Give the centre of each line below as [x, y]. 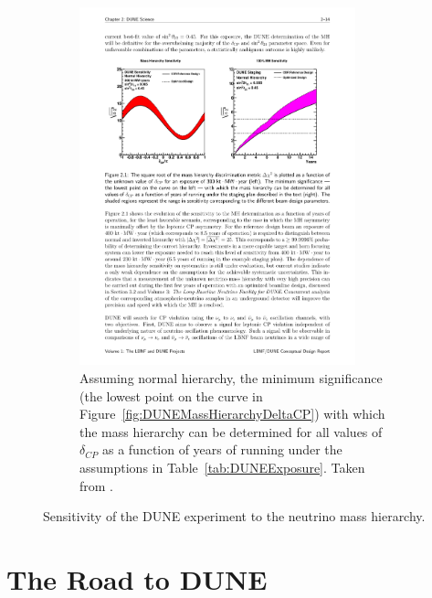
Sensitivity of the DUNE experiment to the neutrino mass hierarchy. [234, 516]
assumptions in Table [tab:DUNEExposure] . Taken [222, 467]
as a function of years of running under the [222, 449]
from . [97, 485]
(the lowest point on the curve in [171, 395]
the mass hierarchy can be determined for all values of [231, 431]
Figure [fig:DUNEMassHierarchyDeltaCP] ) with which [232, 414]
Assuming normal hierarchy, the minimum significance [231, 378]
